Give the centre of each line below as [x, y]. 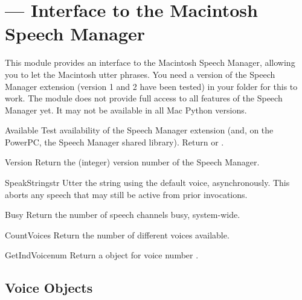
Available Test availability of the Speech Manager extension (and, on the [139, 130]
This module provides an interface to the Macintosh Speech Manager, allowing [150, 62]
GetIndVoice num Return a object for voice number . [102, 255]
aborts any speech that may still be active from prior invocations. [126, 194]
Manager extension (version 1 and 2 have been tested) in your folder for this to [151, 86]
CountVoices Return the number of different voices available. [117, 235]
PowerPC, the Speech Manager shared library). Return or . [114, 142]
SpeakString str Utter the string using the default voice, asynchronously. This [147, 183]
